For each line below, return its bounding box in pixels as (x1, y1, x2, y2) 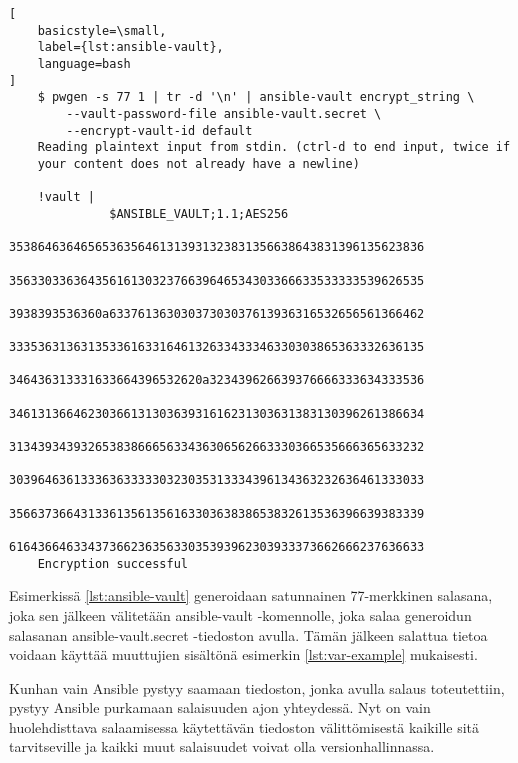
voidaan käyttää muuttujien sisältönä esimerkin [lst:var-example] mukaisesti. (9, 644, 478, 665)
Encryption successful (37, 556, 188, 571)
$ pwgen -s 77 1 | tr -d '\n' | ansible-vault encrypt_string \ (37, 90, 475, 105)
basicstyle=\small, (37, 23, 167, 38)
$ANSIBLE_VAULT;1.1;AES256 (109, 206, 289, 221)
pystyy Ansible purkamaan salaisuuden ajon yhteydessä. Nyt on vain (9, 697, 431, 718)
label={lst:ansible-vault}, (37, 40, 224, 55)
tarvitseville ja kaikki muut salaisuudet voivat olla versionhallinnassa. (9, 736, 435, 757)
